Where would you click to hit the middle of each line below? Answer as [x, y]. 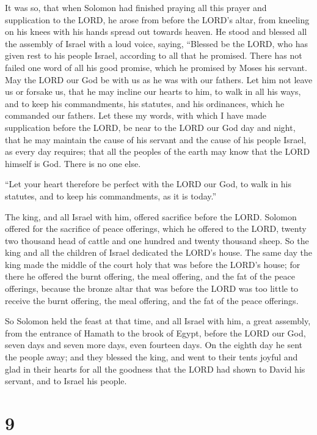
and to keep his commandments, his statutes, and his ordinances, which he [145, 103]
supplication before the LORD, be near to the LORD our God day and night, [150, 127]
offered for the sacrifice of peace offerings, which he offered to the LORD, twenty [156, 229]
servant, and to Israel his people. [66, 381]
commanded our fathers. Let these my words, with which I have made [136, 115]
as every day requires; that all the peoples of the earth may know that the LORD [158, 151]
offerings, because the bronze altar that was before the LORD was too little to [152, 288]
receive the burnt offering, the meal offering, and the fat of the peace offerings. [152, 300]
